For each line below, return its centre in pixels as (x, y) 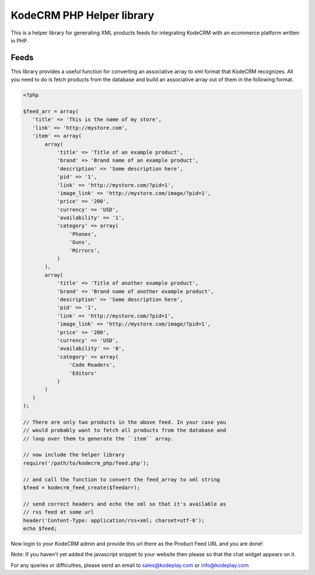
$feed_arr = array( (51, 111)
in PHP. (20, 40)
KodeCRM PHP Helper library (83, 15)
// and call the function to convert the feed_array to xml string (122, 479)
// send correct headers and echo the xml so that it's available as (125, 504)
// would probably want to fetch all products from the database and (125, 430)
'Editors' (83, 373)
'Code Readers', (92, 365)
